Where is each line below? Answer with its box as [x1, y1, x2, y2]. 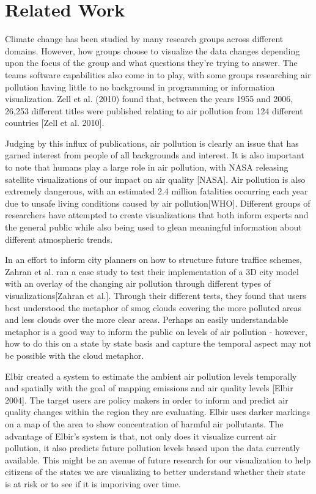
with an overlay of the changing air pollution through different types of [5, 277, 271, 290]
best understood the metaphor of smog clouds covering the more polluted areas [5, 301, 302, 314]
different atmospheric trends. [5, 232, 113, 245]
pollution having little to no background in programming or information [5, 80, 275, 93]
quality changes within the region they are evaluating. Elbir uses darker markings [5, 405, 310, 418]
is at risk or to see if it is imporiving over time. [5, 477, 181, 490]
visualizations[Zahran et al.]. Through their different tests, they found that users [5, 289, 306, 301]
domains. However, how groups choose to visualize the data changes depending [5, 44, 300, 57]
